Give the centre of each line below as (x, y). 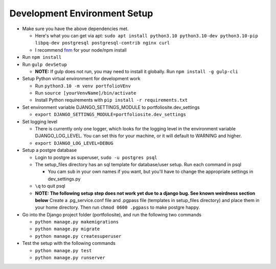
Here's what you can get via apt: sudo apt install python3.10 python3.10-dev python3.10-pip (146, 35)
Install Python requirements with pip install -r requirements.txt (111, 100)
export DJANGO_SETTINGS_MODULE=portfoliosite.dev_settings (111, 115)
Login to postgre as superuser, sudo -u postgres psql (96, 157)
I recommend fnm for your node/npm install (81, 50)
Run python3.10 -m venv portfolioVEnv (83, 86)
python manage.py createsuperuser (78, 236)
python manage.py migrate (67, 229)
